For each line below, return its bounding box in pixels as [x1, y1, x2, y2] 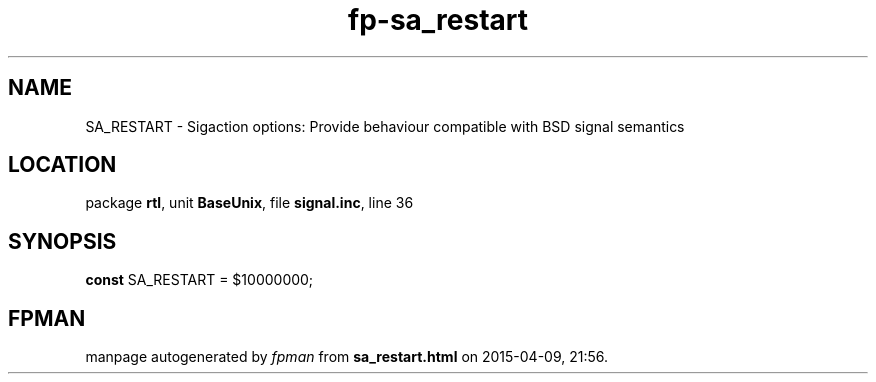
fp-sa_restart [347, 3, 529, 37]
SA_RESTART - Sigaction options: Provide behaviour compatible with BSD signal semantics [85, 117, 685, 135]
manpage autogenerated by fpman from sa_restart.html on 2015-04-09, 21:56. [85, 348, 609, 366]
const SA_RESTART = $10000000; [85, 271, 314, 289]
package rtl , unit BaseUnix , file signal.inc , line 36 [85, 194, 414, 212]
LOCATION [8, 152, 117, 178]
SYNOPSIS [8, 228, 117, 254]
